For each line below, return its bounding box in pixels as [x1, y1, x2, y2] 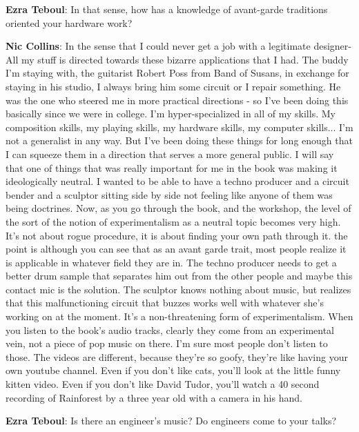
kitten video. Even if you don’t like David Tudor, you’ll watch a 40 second [6, 377, 320, 391]
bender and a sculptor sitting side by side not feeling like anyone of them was [6, 187, 333, 202]
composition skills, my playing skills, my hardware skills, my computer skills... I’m [6, 119, 353, 134]
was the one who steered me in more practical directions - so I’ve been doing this [6, 92, 349, 107]
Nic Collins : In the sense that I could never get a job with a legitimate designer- [6, 39, 351, 53]
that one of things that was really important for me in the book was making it [6, 160, 338, 175]
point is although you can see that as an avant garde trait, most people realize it [6, 242, 347, 256]
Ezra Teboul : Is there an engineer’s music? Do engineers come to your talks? [6, 413, 337, 428]
